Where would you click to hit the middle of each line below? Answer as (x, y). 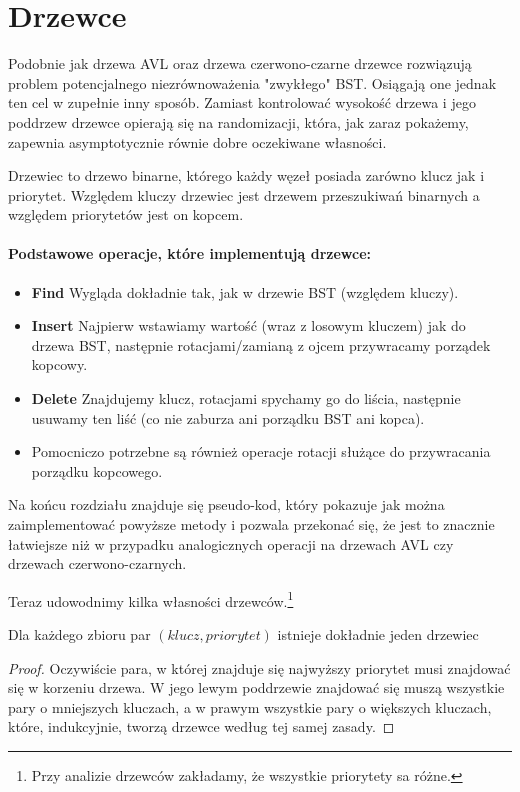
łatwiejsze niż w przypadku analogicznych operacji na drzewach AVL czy (231, 543)
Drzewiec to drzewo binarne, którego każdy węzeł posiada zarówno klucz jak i (246, 175)
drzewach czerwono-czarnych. (97, 563)
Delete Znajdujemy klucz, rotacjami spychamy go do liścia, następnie (246, 398)
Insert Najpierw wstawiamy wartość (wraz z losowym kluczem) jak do (248, 325)
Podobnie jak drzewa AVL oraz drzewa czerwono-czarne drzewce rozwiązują (240, 63)
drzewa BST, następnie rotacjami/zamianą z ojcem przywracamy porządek (261, 344)
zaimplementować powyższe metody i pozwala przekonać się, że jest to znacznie (251, 524)
